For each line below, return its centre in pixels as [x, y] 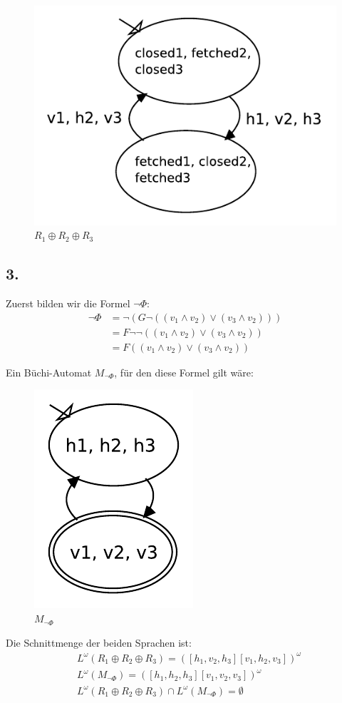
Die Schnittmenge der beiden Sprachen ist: [99, 642]
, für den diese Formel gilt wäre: [184, 372]
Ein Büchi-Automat [49, 372]
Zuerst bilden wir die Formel [68, 303]
